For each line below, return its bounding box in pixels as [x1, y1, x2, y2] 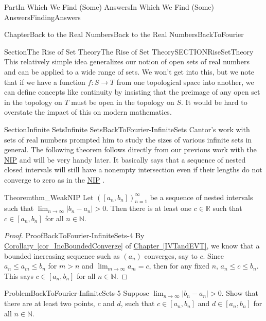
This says [4, 270, 33, 281]
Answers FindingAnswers [4, 11, 81, 22]
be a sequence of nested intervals [150, 191, 253, 202]
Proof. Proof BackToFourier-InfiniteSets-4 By [4, 230, 145, 241]
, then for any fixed [149, 260, 209, 271]
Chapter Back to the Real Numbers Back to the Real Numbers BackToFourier [4, 29, 244, 40]
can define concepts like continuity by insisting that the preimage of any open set [4, 86, 260, 97]
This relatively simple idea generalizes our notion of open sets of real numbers [4, 56, 250, 67]
